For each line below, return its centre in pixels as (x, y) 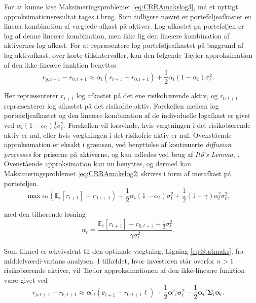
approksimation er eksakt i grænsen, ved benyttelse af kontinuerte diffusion (118, 144)
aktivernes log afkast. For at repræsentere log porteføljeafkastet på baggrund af (124, 45)
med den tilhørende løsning (45, 214)
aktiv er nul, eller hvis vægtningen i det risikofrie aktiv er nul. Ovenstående (118, 134)
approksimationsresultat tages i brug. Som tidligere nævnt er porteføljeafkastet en (128, 16)
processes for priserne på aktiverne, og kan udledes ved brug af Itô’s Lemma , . (122, 154)
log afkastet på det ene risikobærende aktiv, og (147, 95)
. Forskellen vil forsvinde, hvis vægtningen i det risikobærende (157, 125)
